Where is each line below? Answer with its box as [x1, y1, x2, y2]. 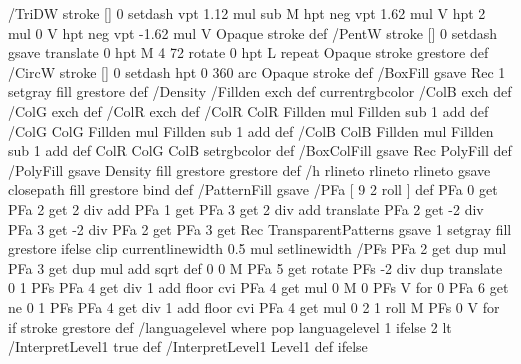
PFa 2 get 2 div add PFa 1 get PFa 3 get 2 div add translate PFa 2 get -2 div [8, 198, 484, 219]
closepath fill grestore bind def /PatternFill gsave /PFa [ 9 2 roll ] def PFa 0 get [8, 179, 498, 200]
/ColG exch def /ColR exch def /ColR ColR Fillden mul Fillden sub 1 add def [8, 100, 489, 121]
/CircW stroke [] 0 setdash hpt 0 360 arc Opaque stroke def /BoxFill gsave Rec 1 [8, 61, 506, 82]
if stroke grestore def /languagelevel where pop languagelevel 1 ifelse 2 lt [8, 316, 452, 337]
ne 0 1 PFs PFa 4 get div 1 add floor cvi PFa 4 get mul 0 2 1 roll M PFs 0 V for [8, 296, 500, 317]
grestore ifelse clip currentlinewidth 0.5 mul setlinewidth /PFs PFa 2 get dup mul [8, 238, 507, 259]
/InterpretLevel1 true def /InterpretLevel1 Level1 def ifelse [8, 336, 368, 357]
